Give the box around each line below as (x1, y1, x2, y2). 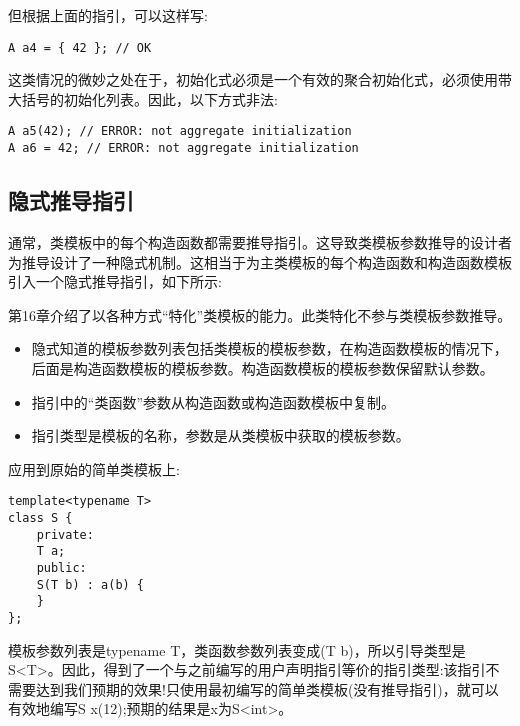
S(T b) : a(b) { (36, 577, 145, 592)
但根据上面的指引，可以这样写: (8, 5, 208, 25)
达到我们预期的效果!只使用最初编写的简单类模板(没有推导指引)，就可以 (35, 678, 499, 699)
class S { (8, 510, 73, 525)
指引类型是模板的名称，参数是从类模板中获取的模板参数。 (31, 425, 410, 446)
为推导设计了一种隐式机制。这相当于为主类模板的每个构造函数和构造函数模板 (8, 251, 512, 272)
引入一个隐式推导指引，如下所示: (8, 271, 222, 292)
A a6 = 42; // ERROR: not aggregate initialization (8, 141, 359, 156)
